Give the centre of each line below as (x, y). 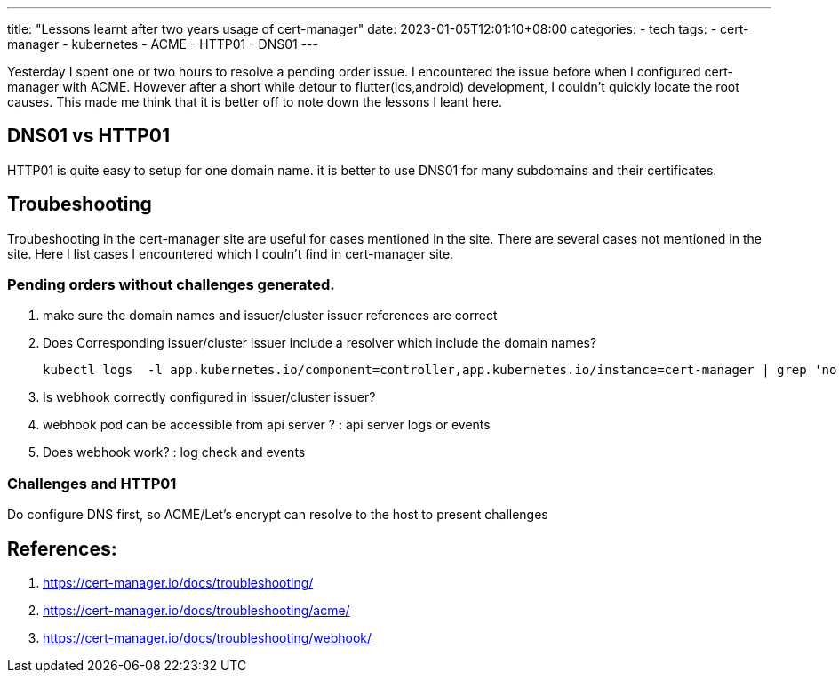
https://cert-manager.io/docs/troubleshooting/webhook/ (208, 638)
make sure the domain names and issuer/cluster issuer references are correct (270, 316)
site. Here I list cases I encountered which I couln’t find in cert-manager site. (231, 253)
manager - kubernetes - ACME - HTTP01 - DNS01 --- (163, 44)
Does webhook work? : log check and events (174, 452)
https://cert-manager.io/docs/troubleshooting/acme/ (196, 611)
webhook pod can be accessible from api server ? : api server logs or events (267, 425)
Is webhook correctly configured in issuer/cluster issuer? (209, 397)
